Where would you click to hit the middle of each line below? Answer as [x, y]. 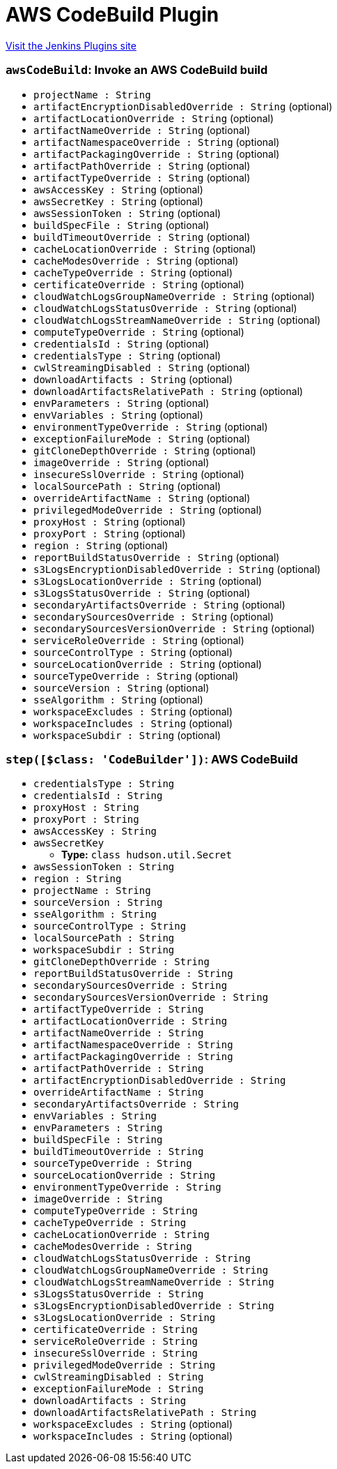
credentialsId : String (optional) [122, 343]
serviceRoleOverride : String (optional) [139, 640]
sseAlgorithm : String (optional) [118, 699]
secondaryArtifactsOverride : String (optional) [159, 604]
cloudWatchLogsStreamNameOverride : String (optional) [177, 320]
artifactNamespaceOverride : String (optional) [157, 142]
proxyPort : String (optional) [110, 533]
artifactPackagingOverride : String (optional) [157, 154]
